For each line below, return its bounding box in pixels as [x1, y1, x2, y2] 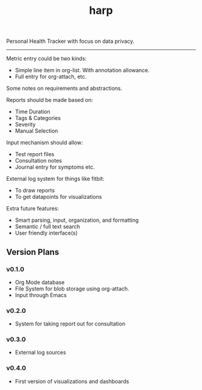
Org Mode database [14, 278, 65, 286]
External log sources [14, 349, 66, 356]
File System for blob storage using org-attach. [14, 285, 129, 292]
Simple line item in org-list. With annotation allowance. [14, 67, 150, 74]
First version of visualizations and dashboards [14, 377, 129, 385]
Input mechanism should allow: [6, 139, 83, 146]
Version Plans [6, 247, 60, 257]
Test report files [14, 151, 55, 158]
